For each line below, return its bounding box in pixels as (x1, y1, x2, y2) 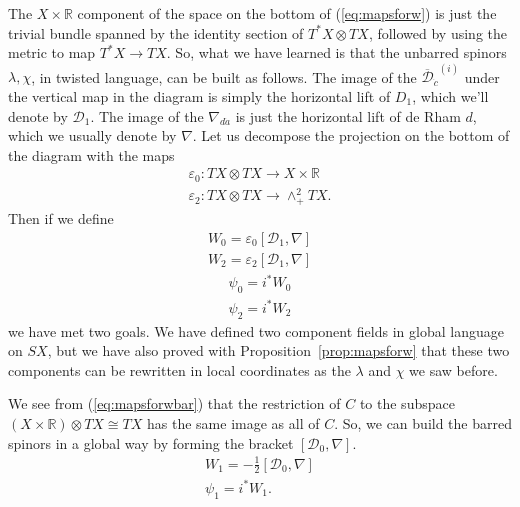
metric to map (8, 42, 96, 63)
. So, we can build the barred (334, 412, 512, 433)
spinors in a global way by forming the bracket (8, 432, 294, 453)
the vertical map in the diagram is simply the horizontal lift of (8, 86, 391, 107)
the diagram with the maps (8, 144, 175, 165)
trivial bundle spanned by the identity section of (8, 22, 304, 43)
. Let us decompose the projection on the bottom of (192, 125, 510, 146)
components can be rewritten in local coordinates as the (8, 359, 351, 380)
